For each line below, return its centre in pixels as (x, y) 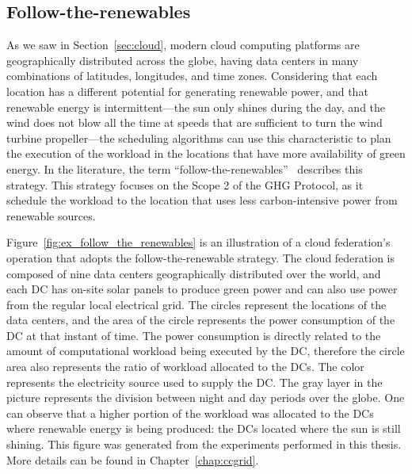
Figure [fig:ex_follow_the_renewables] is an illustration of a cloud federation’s (198, 242)
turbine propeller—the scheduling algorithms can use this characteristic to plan (199, 138)
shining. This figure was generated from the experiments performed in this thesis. (204, 444)
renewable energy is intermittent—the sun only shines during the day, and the (196, 107)
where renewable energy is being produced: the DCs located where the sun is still (204, 428)
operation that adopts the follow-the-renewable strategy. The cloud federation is (201, 257)
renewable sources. (51, 215)
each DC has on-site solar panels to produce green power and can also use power (202, 289)
